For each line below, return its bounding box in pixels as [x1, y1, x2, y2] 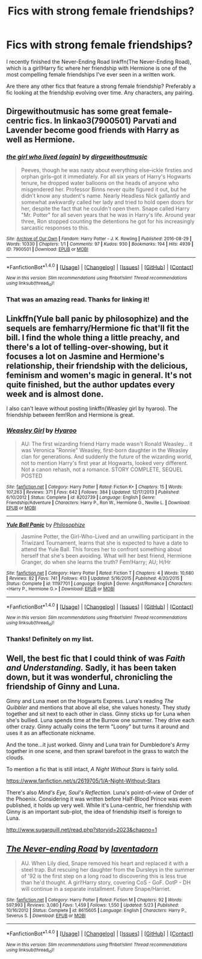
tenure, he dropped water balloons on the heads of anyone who [20, 179, 179, 186]
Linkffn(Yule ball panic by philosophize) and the [6, 313, 189, 323]
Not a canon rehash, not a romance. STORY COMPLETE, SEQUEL [20, 466, 183, 473]
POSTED [20, 472, 43, 479]
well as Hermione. [6, 134, 75, 145]
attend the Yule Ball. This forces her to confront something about [20, 545, 182, 552]
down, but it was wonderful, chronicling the [6, 672, 173, 682]
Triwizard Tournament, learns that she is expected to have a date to [20, 539, 189, 546]
